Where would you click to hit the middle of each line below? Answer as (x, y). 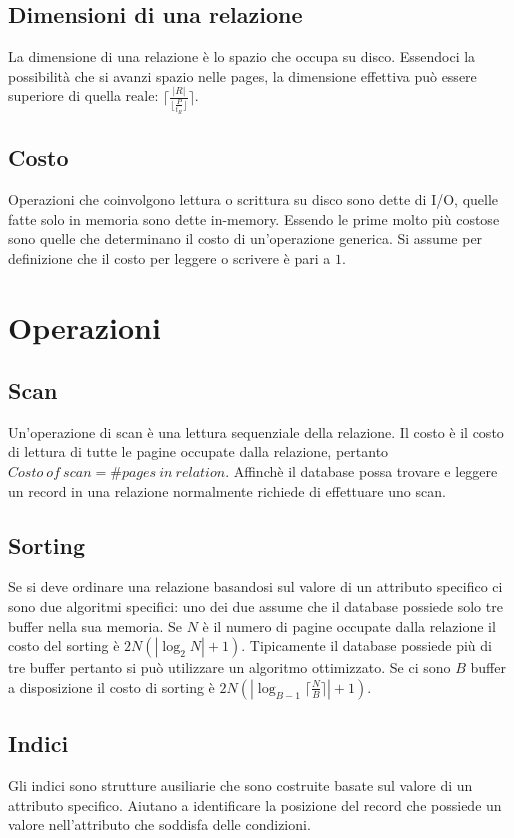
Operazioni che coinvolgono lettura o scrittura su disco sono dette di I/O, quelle (253, 198)
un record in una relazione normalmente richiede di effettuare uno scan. (227, 490)
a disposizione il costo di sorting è (111, 686)
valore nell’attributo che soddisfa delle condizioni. (159, 824)
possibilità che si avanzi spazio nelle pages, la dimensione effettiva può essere (242, 75)
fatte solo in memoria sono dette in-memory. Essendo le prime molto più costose (254, 218)
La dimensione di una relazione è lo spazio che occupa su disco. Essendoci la (242, 56)
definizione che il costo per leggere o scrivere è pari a (169, 257)
